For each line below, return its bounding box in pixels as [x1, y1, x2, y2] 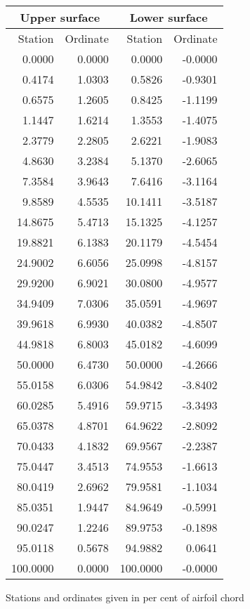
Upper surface [20, 9, 100, 25]
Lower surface [129, 9, 208, 25]
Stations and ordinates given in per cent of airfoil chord [6, 590, 244, 604]
